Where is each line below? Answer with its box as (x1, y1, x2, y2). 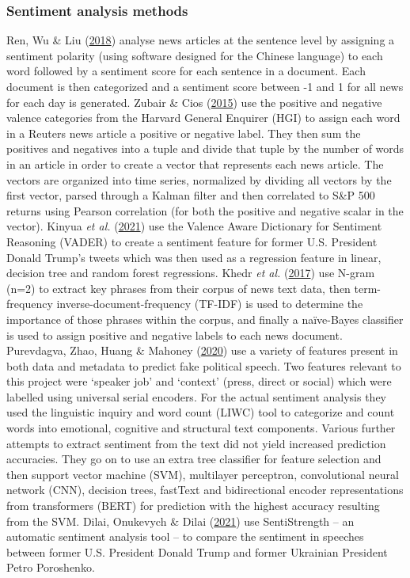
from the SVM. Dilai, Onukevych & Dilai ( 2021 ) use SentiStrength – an (6, 512, 355, 529)
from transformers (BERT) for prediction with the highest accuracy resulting (6, 497, 380, 514)
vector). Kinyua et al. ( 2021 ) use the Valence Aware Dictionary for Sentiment (6, 218, 382, 234)
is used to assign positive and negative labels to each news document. (6, 326, 343, 343)
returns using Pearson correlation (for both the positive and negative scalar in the (6, 202, 404, 219)
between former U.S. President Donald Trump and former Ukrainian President (6, 543, 388, 560)
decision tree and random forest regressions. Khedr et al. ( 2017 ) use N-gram (6, 264, 375, 281)
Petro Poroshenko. (6, 559, 95, 576)
